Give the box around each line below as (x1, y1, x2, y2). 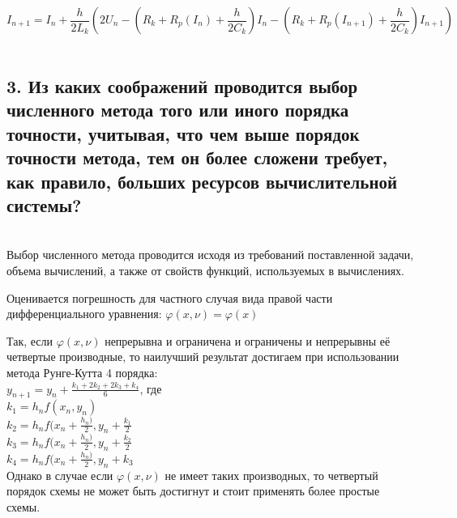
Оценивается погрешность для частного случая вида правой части (6, 289, 333, 306)
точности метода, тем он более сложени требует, (6, 145, 388, 170)
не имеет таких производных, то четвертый (164, 466, 378, 483)
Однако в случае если (6, 466, 113, 483)
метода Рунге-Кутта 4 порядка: (6, 363, 158, 380)
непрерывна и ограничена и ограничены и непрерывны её (105, 332, 391, 349)
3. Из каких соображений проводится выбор (6, 73, 358, 98)
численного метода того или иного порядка (6, 97, 349, 122)
